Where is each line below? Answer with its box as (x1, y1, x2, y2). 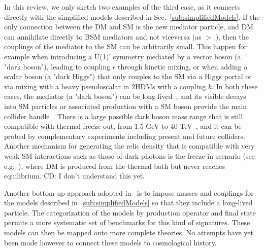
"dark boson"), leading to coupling (4, 61, 110, 71)
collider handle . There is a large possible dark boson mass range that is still (4, 111, 243, 121)
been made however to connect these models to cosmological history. (4, 237, 217, 247)
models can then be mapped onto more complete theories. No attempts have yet (4, 227, 254, 238)
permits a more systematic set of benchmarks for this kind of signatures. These (4, 217, 250, 228)
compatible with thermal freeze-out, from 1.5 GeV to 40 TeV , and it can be (4, 121, 242, 131)
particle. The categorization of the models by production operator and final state (4, 207, 256, 218)
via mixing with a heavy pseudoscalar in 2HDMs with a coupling (4, 81, 206, 91)
